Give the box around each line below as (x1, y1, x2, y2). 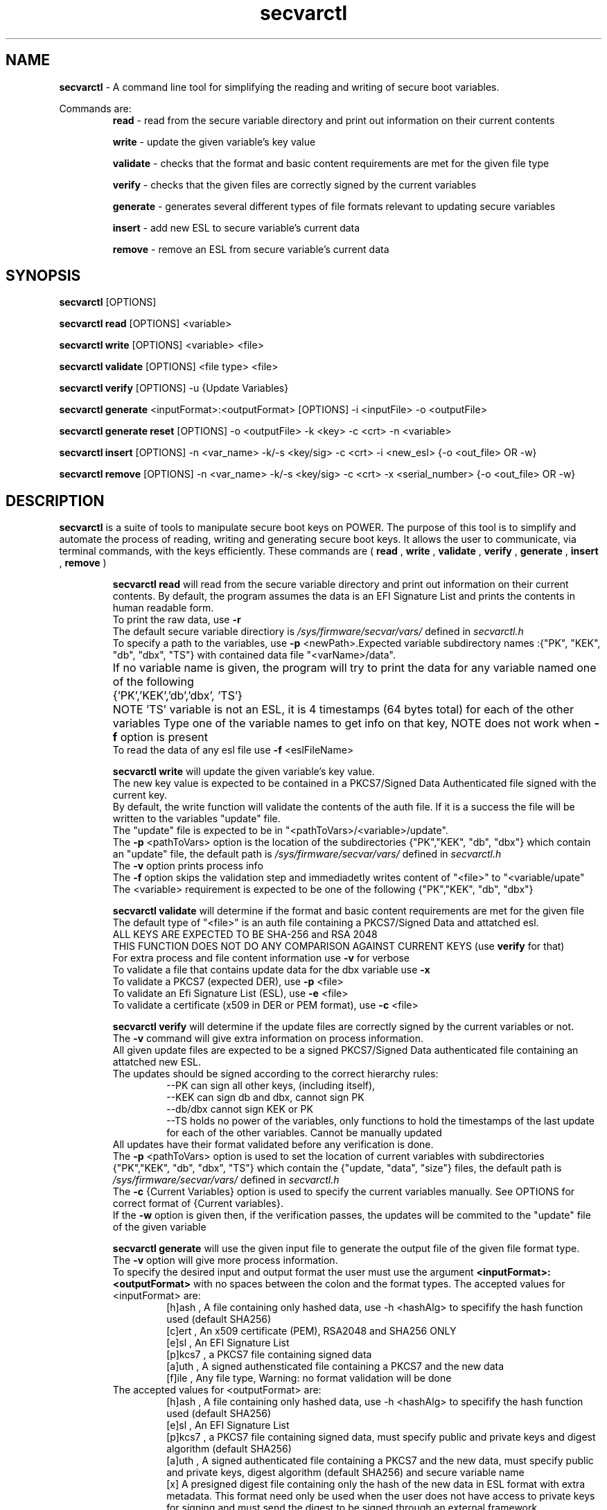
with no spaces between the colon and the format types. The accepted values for (193, 1278, 565, 1290)
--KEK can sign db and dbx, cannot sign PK (166, 1091, 364, 1104)
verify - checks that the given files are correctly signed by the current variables (112, 178, 477, 191)
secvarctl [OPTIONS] (59, 296, 157, 309)
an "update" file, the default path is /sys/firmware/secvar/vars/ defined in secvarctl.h (112, 848, 502, 860)
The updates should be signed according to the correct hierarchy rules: (112, 1068, 439, 1080)
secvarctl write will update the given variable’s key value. (112, 765, 375, 778)
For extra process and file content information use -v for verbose (112, 952, 410, 964)
